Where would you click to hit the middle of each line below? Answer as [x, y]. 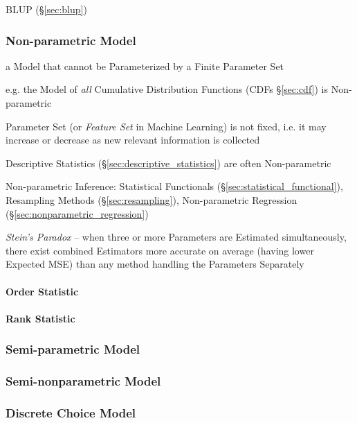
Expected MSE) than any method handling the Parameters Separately [155, 264]
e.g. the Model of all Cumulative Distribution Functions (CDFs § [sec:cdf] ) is [167, 89]
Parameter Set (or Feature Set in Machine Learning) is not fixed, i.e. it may [166, 126]
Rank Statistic [40, 318]
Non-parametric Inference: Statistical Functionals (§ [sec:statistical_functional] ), [174, 186]
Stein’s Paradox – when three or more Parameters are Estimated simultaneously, [176, 237]
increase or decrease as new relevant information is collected [133, 140]
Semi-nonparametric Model [83, 381]
